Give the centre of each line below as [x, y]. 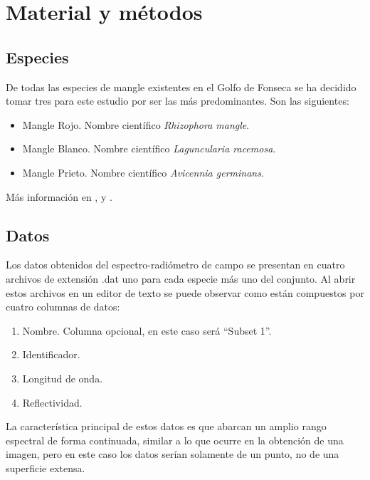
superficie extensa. [46, 468]
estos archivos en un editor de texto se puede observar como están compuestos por [185, 292]
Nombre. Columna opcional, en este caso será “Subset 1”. [147, 330]
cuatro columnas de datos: [63, 307]
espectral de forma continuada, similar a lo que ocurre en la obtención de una [175, 440]
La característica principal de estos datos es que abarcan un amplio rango [166, 426]
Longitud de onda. [63, 378]
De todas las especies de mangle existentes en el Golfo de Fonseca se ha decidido [181, 87]
